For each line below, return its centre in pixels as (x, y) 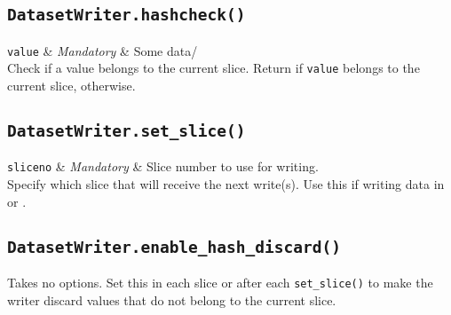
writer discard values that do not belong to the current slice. (172, 299)
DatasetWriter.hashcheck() (127, 15)
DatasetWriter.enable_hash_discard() (174, 247)
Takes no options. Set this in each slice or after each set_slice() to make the (220, 283)
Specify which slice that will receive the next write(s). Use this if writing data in (226, 184)
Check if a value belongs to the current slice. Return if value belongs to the (214, 68)
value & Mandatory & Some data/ (103, 50)
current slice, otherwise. (71, 86)
